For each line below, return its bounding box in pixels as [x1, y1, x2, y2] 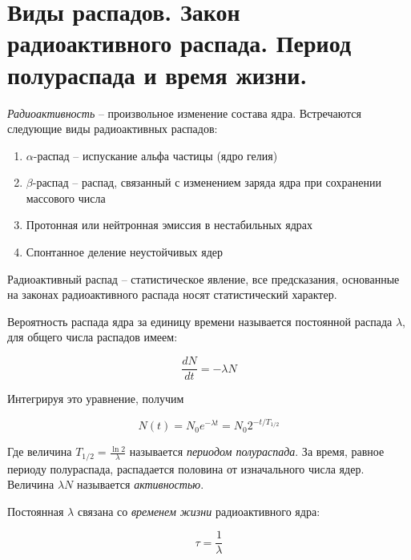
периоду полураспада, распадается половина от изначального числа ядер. [7, 460, 365, 477]
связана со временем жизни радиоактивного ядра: [77, 502, 320, 519]
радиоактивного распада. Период [7, 26, 352, 59]
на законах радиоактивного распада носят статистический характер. [7, 286, 337, 303]
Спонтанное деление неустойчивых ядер [26, 244, 224, 260]
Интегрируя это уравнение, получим [7, 390, 184, 407]
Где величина [7, 443, 72, 460]
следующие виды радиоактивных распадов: [7, 120, 218, 137]
